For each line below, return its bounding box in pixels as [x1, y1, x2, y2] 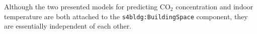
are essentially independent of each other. [4, 21, 132, 31]
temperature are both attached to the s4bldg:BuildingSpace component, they [4, 11, 248, 21]
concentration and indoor [176, 1, 253, 11]
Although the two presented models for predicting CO [4, 1, 170, 11]
